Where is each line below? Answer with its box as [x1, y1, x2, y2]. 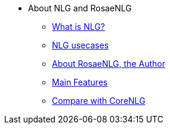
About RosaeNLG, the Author [52, 59, 165, 69]
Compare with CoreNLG [52, 96, 146, 106]
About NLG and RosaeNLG [28, 3, 132, 13]
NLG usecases [52, 40, 109, 50]
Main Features [52, 77, 108, 87]
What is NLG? [52, 21, 105, 32]
